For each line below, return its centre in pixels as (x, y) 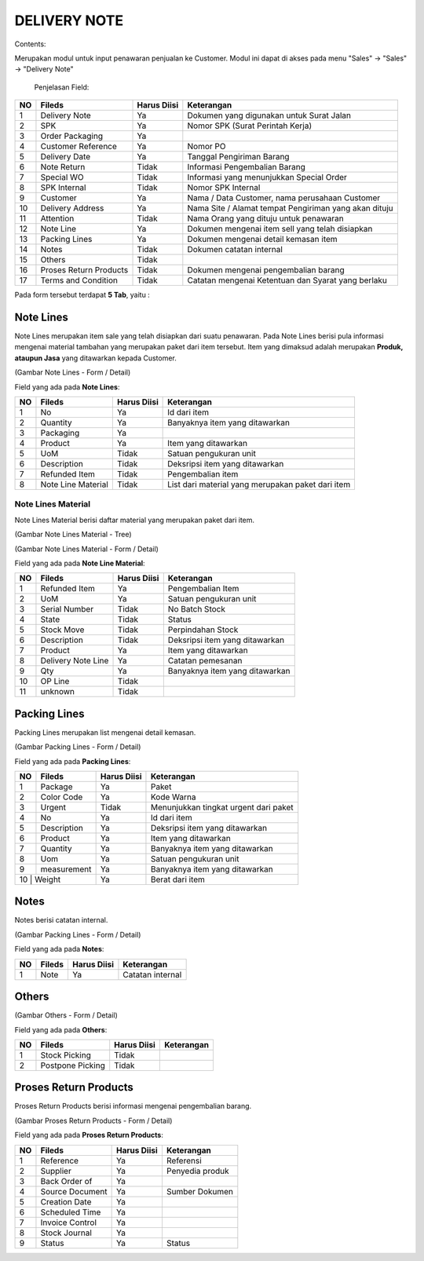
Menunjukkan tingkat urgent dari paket (222, 807)
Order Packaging (72, 136)
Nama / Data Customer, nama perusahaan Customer (284, 198)
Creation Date (66, 1201)
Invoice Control (69, 1223)
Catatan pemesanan (205, 661)
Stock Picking (66, 1054)
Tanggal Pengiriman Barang (238, 157)
